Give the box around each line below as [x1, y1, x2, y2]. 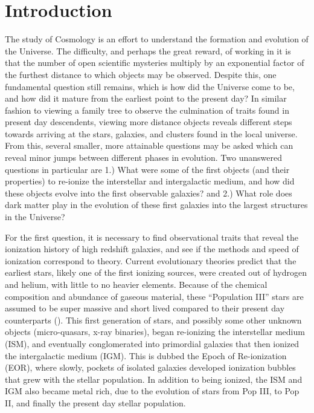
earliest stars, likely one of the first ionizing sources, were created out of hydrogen [5, 266, 307, 279]
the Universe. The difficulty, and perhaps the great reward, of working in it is [5, 44, 291, 57]
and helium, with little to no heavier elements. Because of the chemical [5, 278, 268, 290]
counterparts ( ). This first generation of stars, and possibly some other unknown [5, 313, 302, 326]
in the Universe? [5, 210, 65, 223]
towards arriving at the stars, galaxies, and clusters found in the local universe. [5, 127, 298, 140]
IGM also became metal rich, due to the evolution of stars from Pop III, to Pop [5, 385, 300, 397]
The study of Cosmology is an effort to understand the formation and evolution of [5, 33, 309, 45]
